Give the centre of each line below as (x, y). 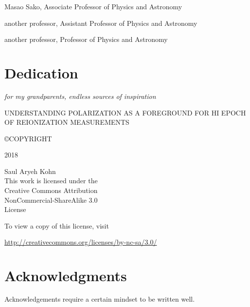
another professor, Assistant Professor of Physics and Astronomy (101, 23)
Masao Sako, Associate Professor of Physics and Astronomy (93, 6)
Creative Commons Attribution (51, 190)
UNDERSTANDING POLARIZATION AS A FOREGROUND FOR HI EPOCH (125, 112)
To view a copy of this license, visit (57, 225)
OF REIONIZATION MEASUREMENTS (67, 122)
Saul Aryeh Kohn (30, 171)
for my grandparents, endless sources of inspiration (80, 96)
